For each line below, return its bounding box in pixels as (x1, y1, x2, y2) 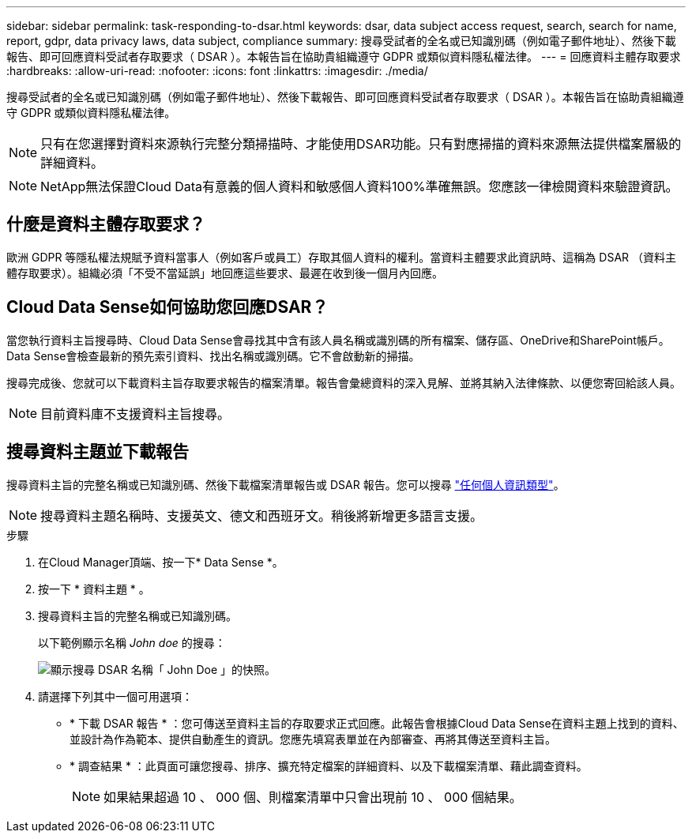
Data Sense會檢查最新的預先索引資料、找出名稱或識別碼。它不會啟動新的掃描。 (6, 348, 420, 363)
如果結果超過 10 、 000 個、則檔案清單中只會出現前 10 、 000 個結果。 (103, 788, 522, 805)
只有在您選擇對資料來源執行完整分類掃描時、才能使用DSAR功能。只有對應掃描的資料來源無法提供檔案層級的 (40, 136, 682, 152)
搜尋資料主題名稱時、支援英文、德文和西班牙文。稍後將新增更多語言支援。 (40, 507, 483, 524)
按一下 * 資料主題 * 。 (38, 581, 150, 596)
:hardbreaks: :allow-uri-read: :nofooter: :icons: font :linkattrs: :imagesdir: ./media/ (6, 64, 428, 77)
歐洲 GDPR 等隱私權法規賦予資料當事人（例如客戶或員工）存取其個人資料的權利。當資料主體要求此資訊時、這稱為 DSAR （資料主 (6, 250, 677, 264)
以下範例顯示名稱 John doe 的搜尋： (38, 635, 226, 649)
